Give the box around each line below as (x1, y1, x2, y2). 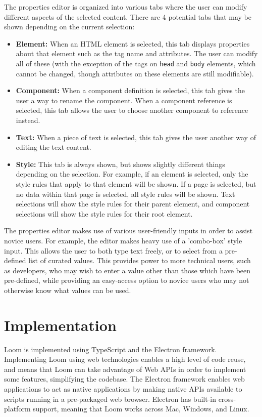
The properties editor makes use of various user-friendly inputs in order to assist (4, 225, 253, 236)
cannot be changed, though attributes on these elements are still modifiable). (16, 68, 254, 78)
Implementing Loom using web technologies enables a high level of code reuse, (4, 354, 246, 364)
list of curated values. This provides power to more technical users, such (28, 255, 251, 266)
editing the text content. (16, 142, 91, 152)
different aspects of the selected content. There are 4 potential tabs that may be (4, 11, 251, 22)
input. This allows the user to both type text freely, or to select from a (4, 245, 223, 256)
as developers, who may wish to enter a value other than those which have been (4, 265, 251, 275)
